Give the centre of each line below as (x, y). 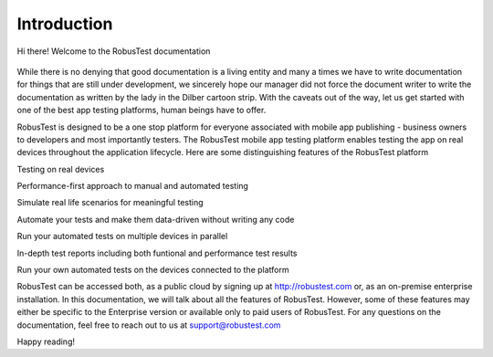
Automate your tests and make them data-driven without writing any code (156, 219)
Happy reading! (46, 341)
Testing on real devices (61, 169)
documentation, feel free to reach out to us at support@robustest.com (149, 325)
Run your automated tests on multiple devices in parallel (122, 236)
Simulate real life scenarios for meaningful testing (110, 203)
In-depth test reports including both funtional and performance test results (157, 253)
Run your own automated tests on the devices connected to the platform (153, 270)
